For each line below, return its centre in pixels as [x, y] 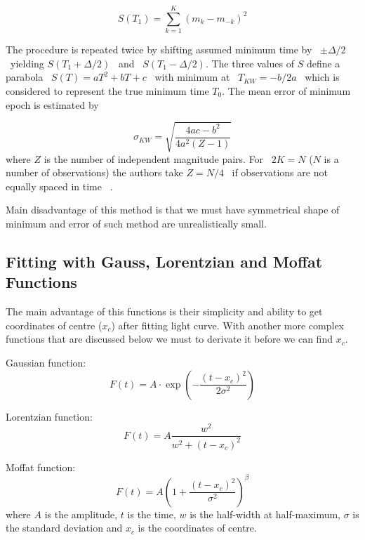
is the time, [152, 514]
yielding [27, 63]
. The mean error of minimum [286, 90]
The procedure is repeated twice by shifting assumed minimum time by [159, 50]
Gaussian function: [46, 362]
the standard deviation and [64, 528]
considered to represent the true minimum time [107, 90]
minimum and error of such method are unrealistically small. [136, 224]
